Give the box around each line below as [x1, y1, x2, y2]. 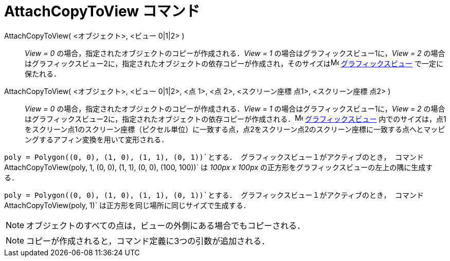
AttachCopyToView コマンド [4, 3, 200, 20]
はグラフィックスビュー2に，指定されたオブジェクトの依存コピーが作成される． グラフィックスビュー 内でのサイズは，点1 [25, 114, 446, 123]
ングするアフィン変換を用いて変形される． [25, 135, 169, 144]
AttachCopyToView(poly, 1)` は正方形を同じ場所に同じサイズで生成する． [4, 200, 250, 210]
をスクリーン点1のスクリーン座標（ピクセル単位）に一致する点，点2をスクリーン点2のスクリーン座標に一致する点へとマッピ [25, 124, 445, 134]
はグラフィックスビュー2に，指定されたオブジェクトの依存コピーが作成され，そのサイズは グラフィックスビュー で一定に [25, 59, 443, 68]
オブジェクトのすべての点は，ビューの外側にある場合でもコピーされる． [26, 220, 305, 231]
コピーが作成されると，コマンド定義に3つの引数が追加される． [26, 235, 270, 246]
